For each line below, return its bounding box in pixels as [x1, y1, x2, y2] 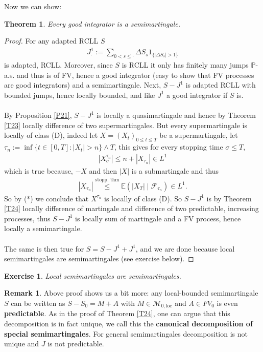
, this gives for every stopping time [114, 141, 223, 152]
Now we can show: [4, 1, 62, 11]
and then [89, 165, 117, 176]
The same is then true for [4, 243, 84, 254]
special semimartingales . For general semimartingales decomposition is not [4, 328, 248, 339]
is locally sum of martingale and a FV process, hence [75, 213, 241, 223]
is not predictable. [47, 338, 104, 349]
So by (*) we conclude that [4, 193, 89, 203]
